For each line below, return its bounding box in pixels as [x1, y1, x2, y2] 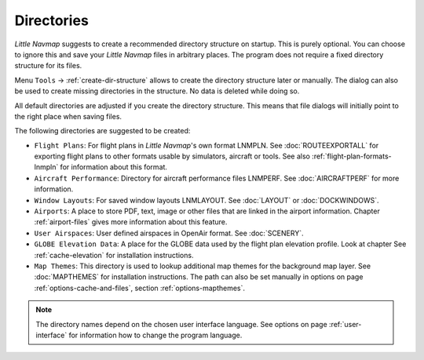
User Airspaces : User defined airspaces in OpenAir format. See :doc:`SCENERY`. [34, 228, 304, 238]
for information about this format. [60, 162, 168, 172]
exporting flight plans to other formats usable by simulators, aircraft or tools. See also [34, 151, 310, 161]
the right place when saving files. [14, 111, 122, 121]
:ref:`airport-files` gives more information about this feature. [34, 217, 228, 227]
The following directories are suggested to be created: [14, 126, 191, 136]
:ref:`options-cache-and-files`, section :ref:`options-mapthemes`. [34, 283, 246, 293]
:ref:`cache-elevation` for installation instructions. [34, 250, 194, 260]
